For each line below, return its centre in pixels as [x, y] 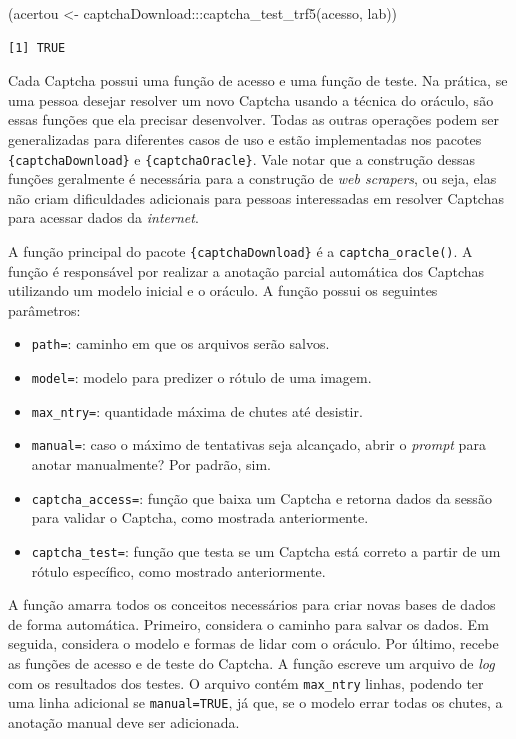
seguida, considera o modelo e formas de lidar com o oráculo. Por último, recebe [253, 643]
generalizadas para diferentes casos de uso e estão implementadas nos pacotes [245, 138]
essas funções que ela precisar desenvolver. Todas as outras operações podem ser [254, 119]
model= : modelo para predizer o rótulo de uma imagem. [201, 377]
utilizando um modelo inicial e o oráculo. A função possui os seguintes [223, 290]
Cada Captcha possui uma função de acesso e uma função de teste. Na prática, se [258, 80]
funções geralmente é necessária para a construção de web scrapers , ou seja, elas [252, 178]
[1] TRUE [37, 47]
